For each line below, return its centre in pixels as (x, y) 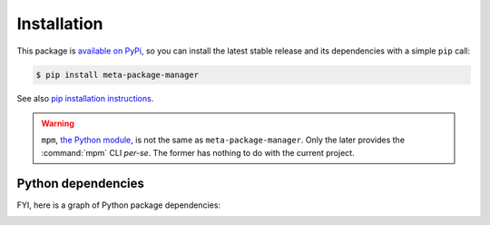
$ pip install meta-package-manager (118, 74)
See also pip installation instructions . (85, 98)
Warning (58, 123)
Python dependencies (81, 183)
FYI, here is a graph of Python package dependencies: (119, 205)
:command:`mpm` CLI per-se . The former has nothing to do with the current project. (198, 152)
